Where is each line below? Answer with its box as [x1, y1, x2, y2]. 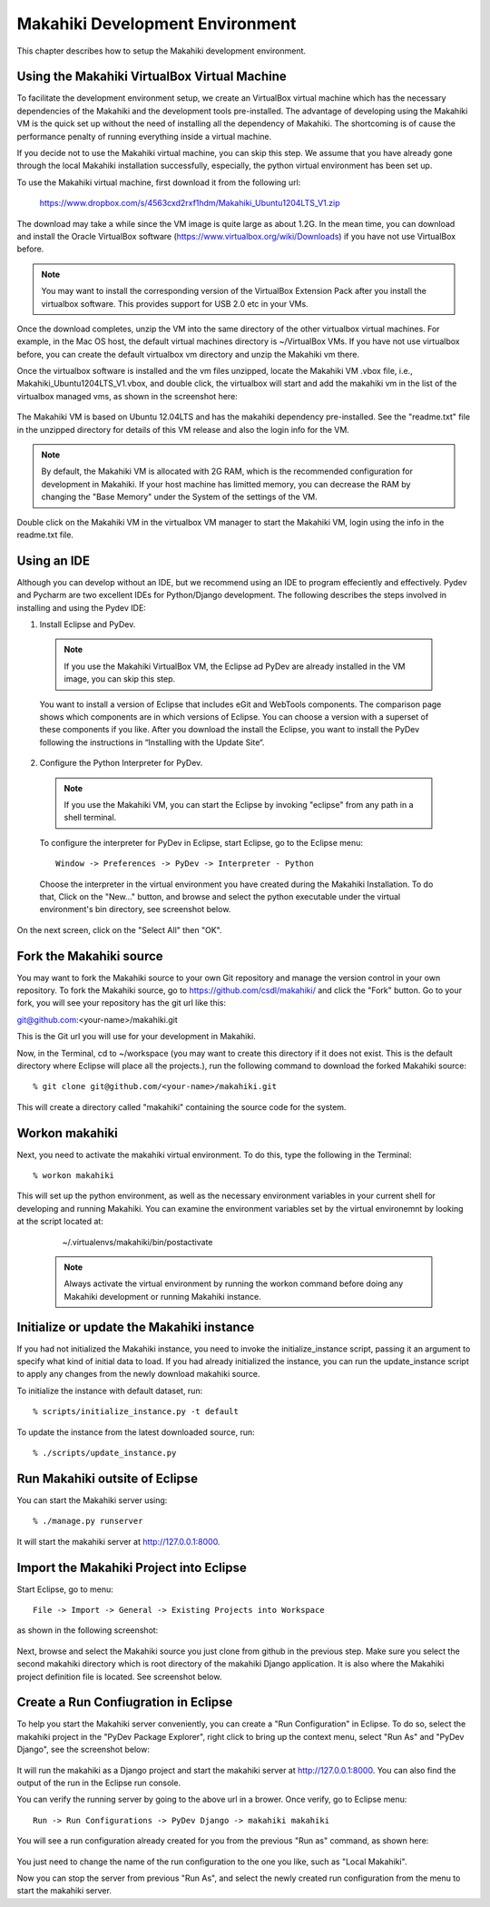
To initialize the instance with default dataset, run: [16, 1385, 203, 1396]
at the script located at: [16, 1216, 103, 1227]
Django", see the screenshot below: [16, 1744, 150, 1755]
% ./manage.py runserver [33, 1516, 143, 1527]
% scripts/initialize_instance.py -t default [33, 1407, 240, 1417]
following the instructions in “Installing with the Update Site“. [39, 736, 265, 748]
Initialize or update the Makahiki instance [16, 1319, 255, 1334]
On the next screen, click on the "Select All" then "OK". [16, 924, 222, 935]
